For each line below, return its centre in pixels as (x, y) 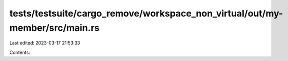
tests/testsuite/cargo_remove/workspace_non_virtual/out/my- (146, 13)
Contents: (20, 52)
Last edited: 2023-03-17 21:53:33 (45, 43)
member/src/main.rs (55, 28)
